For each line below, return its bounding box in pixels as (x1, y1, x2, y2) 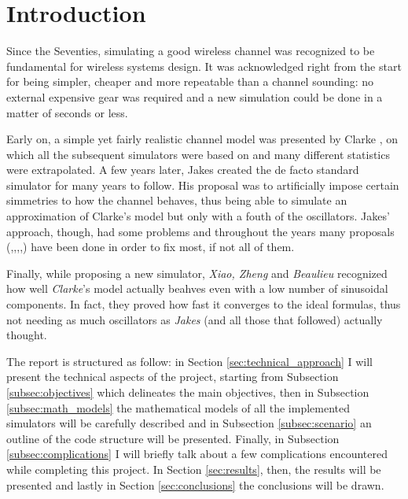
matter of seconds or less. (6, 104, 128, 120)
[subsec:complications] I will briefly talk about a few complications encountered (6, 445, 388, 462)
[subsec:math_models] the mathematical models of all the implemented (6, 399, 350, 416)
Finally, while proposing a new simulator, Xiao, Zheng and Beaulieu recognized (6, 264, 388, 281)
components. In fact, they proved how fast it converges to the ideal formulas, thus (6, 296, 401, 312)
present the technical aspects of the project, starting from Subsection (6, 368, 339, 385)
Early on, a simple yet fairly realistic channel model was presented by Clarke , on (6, 131, 399, 147)
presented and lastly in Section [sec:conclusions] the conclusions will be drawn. (6, 476, 384, 493)
